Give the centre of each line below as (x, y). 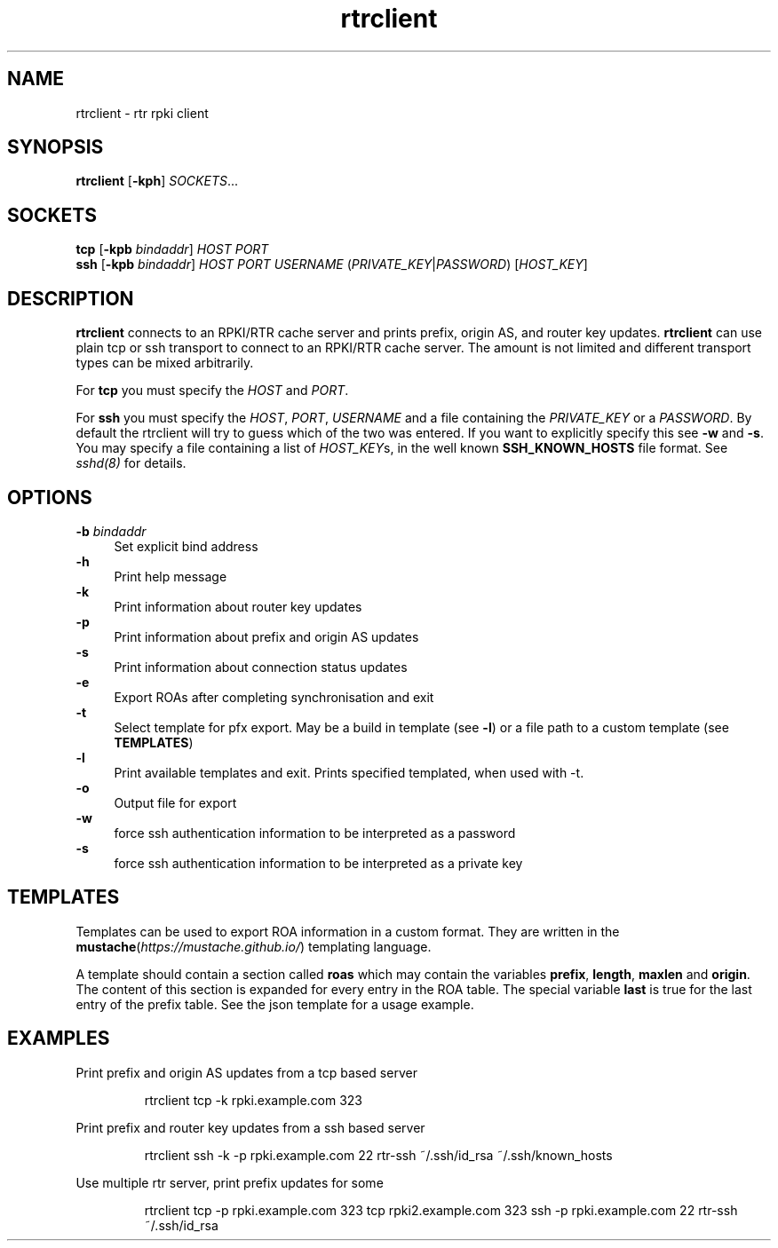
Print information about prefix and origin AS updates (266, 636)
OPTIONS (50, 497)
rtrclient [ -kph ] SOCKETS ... (157, 181)
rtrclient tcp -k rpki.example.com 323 (254, 1100)
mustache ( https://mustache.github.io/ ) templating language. (254, 946)
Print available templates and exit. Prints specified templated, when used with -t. (349, 772)
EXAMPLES (59, 1039)
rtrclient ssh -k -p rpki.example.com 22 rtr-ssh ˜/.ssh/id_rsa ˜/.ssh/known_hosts (378, 1155)
